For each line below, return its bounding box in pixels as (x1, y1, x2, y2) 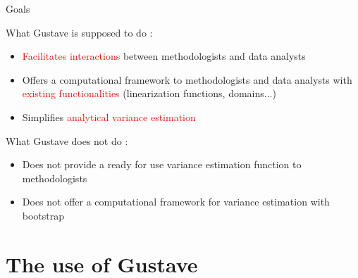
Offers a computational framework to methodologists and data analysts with (22, 72, 352, 87)
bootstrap (22, 208, 65, 222)
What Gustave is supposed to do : (6, 25, 153, 39)
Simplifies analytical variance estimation (22, 109, 196, 124)
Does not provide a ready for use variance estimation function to (22, 157, 302, 172)
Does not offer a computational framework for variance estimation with (22, 194, 330, 209)
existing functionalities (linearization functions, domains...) (22, 86, 276, 101)
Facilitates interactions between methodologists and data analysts (22, 49, 306, 63)
